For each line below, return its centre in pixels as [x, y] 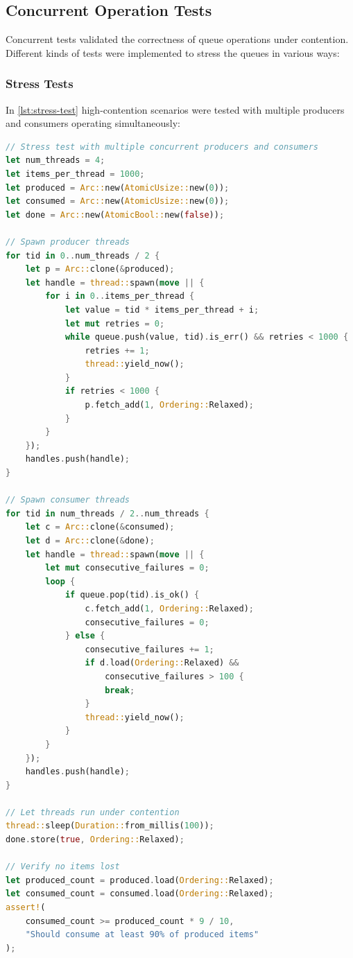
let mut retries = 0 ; [115, 323]
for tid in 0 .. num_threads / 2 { [83, 255]
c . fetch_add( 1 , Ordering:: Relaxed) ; [170, 608]
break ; [120, 690]
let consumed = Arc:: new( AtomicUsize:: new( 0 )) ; [118, 201]
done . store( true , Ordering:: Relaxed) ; [95, 840]
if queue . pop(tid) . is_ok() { [132, 595]
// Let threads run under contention [93, 812]
